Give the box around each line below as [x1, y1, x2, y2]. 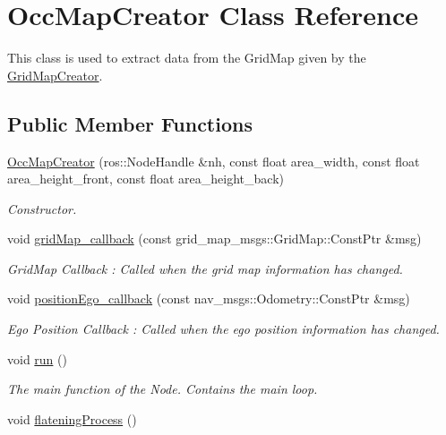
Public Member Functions [7, 109, 253, 137]
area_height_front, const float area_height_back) [7, 169, 284, 188]
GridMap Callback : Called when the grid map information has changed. [7, 259, 403, 277]
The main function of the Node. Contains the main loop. [7, 380, 318, 398]
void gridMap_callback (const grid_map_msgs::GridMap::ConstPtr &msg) [7, 229, 422, 248]
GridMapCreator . [7, 65, 103, 84]
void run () [7, 349, 67, 368]
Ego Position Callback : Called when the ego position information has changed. [7, 320, 440, 338]
